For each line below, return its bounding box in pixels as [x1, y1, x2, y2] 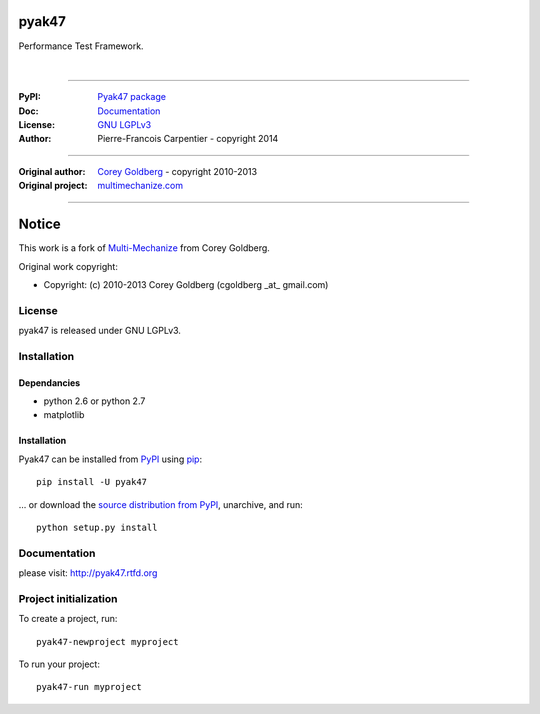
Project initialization [18, 591, 118, 605]
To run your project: [18, 658, 100, 670]
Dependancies [18, 376, 81, 389]
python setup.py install [36, 521, 158, 533]
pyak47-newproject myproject [36, 636, 179, 647]
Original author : [18, 165, 86, 177]
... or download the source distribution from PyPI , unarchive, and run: [18, 498, 304, 510]
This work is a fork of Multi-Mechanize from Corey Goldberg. [18, 242, 270, 254]
